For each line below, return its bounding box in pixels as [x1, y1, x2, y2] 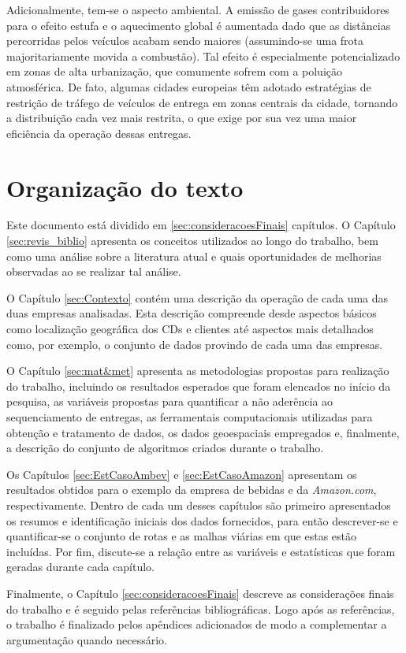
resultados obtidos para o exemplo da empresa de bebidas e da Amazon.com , [6, 481, 377, 498]
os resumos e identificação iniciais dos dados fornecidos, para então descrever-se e [6, 512, 398, 529]
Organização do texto [6, 171, 244, 203]
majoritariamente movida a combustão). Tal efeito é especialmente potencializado [6, 47, 400, 64]
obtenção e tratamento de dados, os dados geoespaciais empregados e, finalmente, [6, 424, 400, 440]
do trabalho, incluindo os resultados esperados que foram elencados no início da [6, 377, 391, 394]
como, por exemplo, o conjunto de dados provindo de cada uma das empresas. [6, 336, 383, 352]
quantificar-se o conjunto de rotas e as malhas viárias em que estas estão [6, 528, 356, 544]
